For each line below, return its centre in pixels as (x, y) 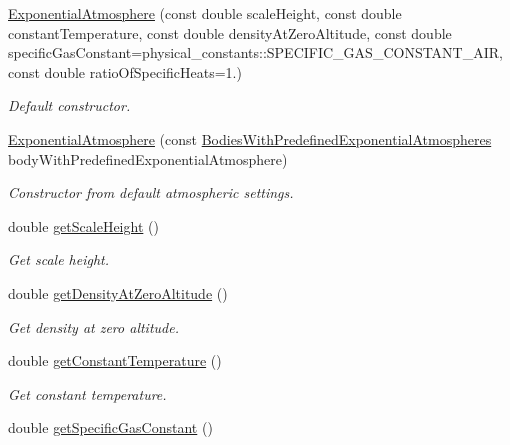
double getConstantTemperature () (115, 360)
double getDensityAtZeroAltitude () (118, 292)
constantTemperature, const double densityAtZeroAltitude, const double (230, 32)
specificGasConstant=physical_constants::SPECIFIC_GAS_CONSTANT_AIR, (255, 52)
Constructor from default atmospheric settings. (151, 192)
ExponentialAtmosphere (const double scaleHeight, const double (205, 13)
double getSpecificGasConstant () (110, 427)
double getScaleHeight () (83, 225)
